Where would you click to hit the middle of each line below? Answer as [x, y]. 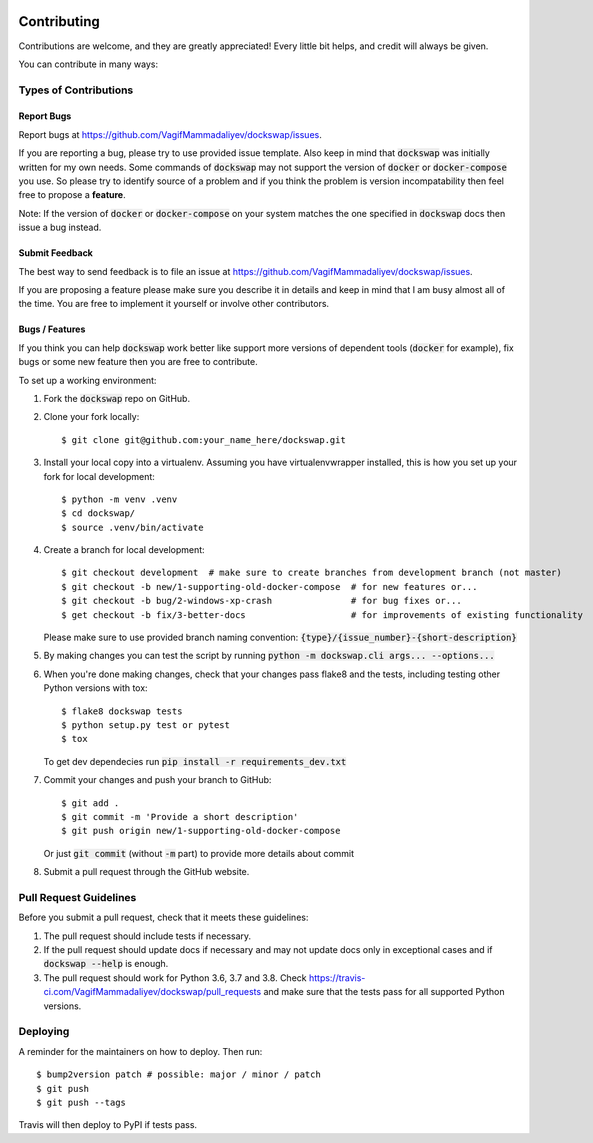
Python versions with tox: [96, 688]
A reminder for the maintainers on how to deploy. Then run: [140, 1051]
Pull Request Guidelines [77, 897]
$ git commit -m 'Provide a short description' [180, 816]
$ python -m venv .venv [119, 499]
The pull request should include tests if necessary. [147, 936]
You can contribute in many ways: [88, 64]
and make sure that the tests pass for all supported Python [384, 992]
